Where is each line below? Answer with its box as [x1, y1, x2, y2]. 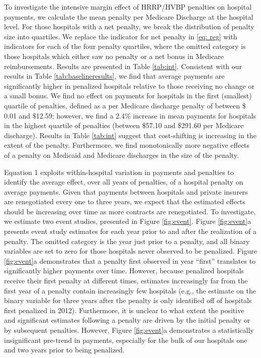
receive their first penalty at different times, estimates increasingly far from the [4, 275, 248, 286]
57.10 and [145, 120, 176, 131]
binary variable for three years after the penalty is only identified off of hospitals [4, 295, 252, 306]
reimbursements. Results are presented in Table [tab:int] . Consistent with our [4, 61, 242, 71]
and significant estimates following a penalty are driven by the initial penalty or [4, 315, 250, 325]
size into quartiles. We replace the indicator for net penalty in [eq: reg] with [4, 31, 237, 41]
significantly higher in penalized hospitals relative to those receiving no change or [4, 80, 254, 91]
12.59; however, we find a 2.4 [36, 110, 125, 121]
